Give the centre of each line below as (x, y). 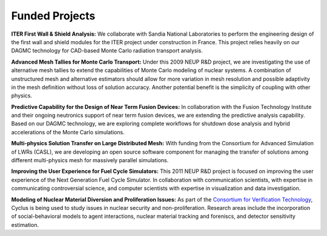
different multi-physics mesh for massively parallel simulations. (90, 160)
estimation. (25, 225)
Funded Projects (53, 16)
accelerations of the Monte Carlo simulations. (68, 132)
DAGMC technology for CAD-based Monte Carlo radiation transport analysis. (107, 51)
